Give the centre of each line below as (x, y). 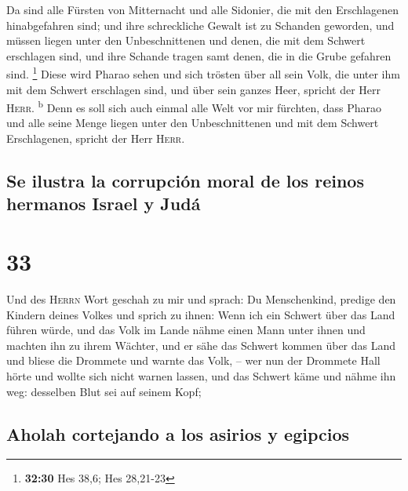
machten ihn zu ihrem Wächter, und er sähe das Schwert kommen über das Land (201, 345)
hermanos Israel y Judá (104, 204)
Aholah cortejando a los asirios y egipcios (178, 433)
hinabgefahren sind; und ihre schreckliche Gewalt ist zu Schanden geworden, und (200, 25)
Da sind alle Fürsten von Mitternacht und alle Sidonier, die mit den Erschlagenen (203, 9)
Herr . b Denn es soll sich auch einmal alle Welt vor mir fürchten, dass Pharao (194, 106)
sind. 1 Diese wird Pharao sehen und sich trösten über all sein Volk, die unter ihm (203, 73)
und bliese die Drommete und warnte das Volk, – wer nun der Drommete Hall (193, 360)
